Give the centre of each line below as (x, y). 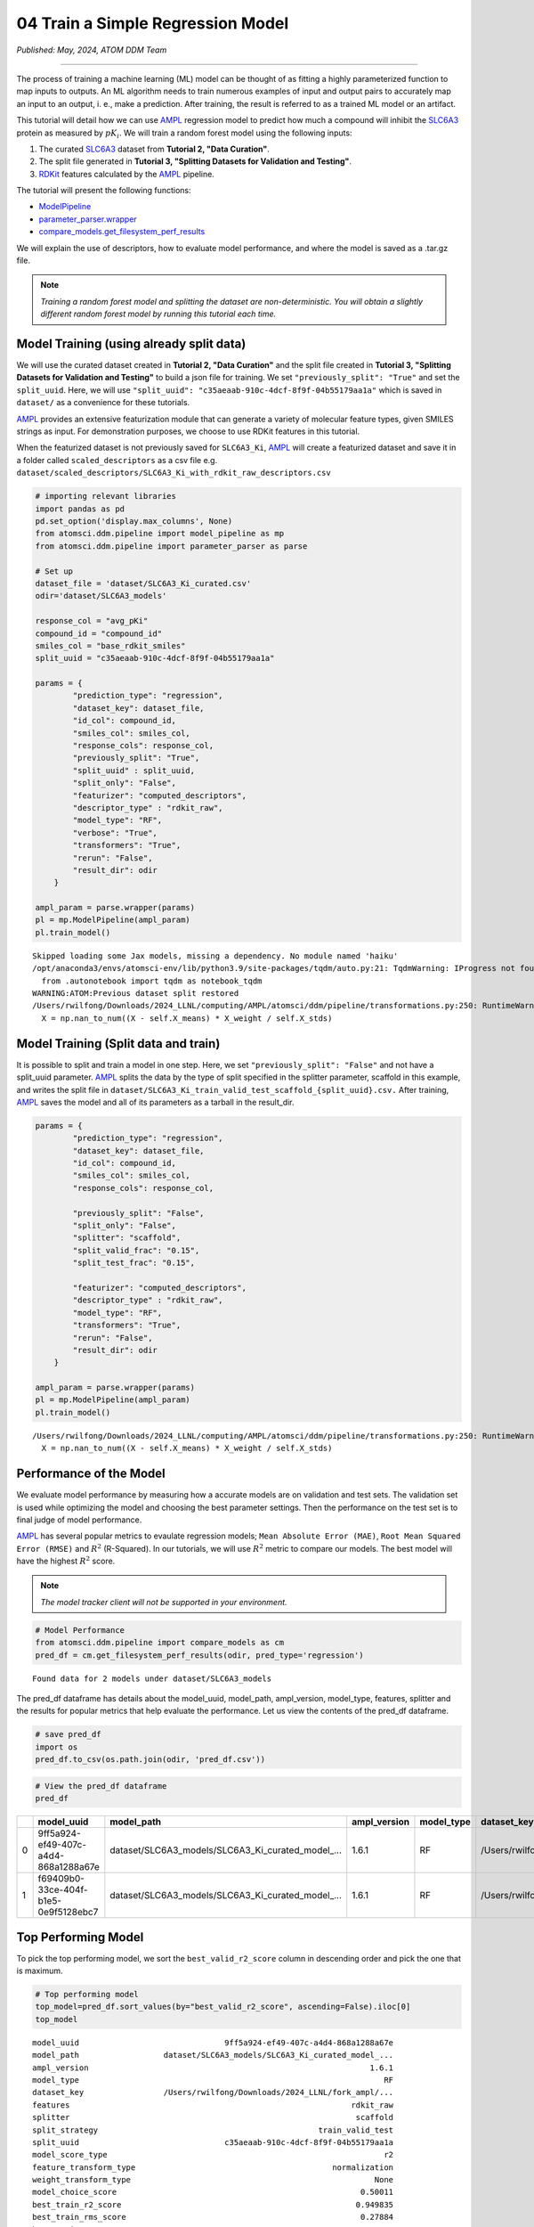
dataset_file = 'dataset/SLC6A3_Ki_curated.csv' (143, 583)
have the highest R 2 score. (66, 1561)
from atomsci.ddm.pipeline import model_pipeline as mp (160, 534)
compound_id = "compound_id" (99, 633)
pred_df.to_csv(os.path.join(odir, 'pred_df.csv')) (150, 1760)
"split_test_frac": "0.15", (134, 1263)
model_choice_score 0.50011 (213, 2192)
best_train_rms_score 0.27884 (213, 2217)
